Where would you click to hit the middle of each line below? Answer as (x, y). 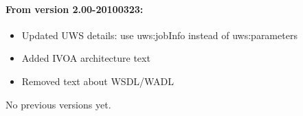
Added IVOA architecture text (86, 58)
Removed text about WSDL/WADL (98, 81)
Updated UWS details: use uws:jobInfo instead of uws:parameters (159, 35)
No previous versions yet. (58, 104)
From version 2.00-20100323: (75, 9)
